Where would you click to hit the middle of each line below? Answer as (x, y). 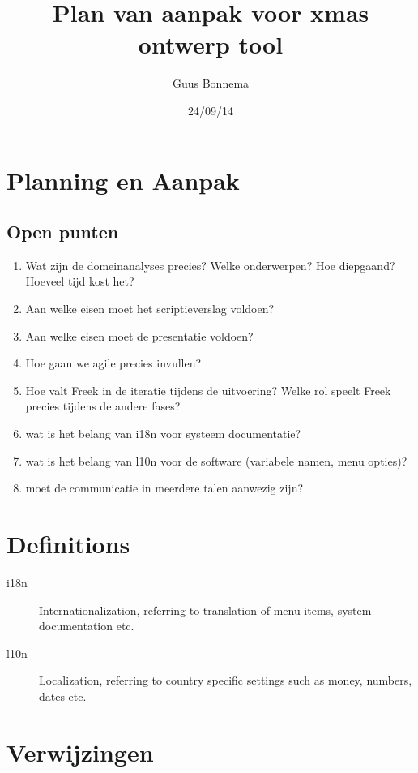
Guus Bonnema (211, 83)
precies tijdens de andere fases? (103, 406)
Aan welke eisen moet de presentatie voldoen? (139, 335)
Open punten (63, 232)
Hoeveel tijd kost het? (80, 281)
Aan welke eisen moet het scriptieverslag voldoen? (150, 309)
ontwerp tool (211, 44)
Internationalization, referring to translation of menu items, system (205, 610)
